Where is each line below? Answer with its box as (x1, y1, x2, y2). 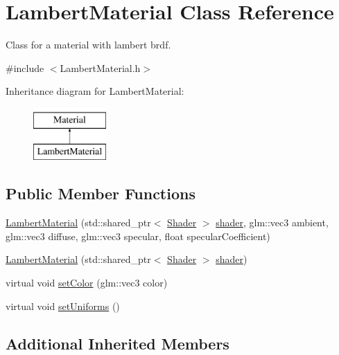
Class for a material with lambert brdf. (6, 37, 171, 52)
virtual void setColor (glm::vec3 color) (6, 275, 168, 290)
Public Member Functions (6, 183, 195, 204)
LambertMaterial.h (60, 60, 141, 75)
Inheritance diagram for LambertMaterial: (6, 84, 184, 98)
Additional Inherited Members (6, 332, 229, 354)
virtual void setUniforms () (6, 298, 120, 313)
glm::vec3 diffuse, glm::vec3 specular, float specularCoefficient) (6, 228, 270, 243)
